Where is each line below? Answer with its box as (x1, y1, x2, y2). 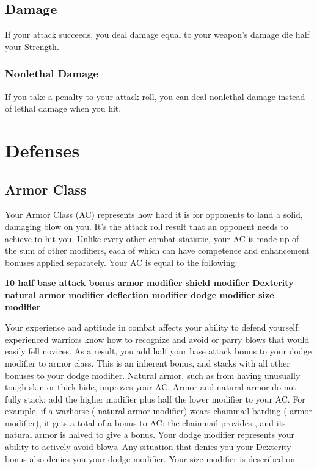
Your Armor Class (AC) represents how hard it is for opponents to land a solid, (5, 208, 303, 221)
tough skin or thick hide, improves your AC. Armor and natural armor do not (5, 381, 296, 393)
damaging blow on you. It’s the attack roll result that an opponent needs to (5, 220, 288, 232)
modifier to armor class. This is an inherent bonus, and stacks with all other (5, 356, 290, 369)
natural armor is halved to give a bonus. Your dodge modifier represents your (5, 428, 294, 441)
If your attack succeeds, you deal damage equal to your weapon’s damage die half (5, 28, 310, 41)
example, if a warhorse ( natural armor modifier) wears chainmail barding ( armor (5, 404, 313, 417)
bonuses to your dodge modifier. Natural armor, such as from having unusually (5, 368, 301, 381)
